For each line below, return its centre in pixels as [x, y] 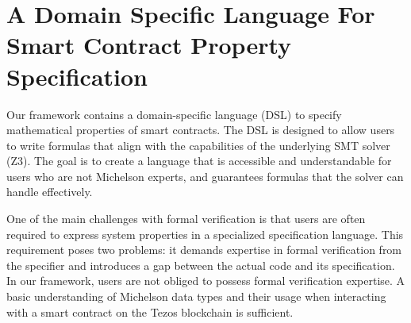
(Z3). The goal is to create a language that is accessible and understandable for [199, 161]
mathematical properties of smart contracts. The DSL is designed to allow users [201, 130]
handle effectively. [50, 192]
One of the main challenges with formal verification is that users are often [186, 219]
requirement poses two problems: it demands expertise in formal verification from [204, 250]
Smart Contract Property [149, 45]
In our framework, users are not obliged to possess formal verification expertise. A [206, 281]
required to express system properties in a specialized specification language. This [205, 234]
